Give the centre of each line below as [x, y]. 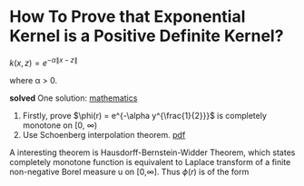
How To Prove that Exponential [127, 17]
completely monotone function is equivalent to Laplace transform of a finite [150, 162]
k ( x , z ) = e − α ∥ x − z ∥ [44, 62]
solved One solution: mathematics [74, 98]
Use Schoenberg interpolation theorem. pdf [104, 134]
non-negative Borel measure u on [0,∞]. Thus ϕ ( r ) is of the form [129, 171]
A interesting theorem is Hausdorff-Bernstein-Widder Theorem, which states [152, 152]
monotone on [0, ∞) [60, 125]
